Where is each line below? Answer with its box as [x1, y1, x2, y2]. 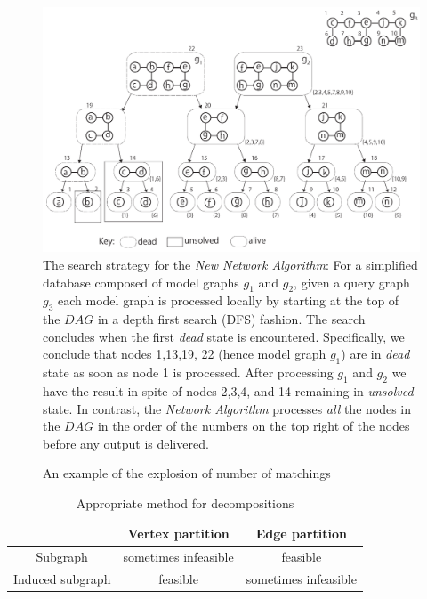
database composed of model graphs [43, 272, 239, 291]
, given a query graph [294, 272, 410, 291]
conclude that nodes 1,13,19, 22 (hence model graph [43, 344, 326, 363]
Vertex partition [127, 524, 230, 543]
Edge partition [255, 524, 347, 543]
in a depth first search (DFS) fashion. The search [97, 310, 366, 328]
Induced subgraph [13, 570, 111, 588]
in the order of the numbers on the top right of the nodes [97, 417, 410, 435]
